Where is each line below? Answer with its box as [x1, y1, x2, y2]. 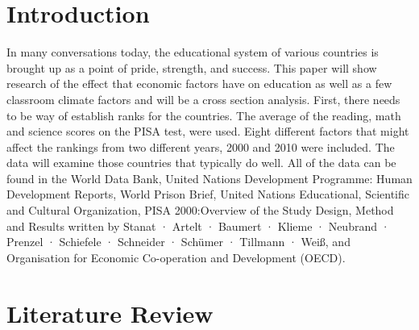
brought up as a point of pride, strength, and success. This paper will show [6, 59, 377, 76]
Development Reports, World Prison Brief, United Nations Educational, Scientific [6, 186, 409, 203]
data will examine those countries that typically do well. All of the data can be [6, 154, 396, 171]
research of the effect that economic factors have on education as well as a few [6, 75, 392, 92]
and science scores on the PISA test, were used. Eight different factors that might [6, 123, 409, 140]
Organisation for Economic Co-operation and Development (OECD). [6, 249, 346, 265]
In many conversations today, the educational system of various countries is [6, 44, 379, 61]
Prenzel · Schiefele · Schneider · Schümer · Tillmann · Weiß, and [6, 233, 351, 250]
